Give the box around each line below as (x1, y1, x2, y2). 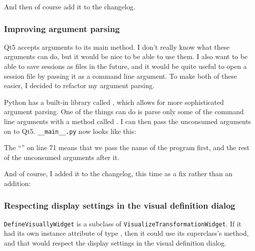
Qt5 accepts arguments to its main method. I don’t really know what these (4, 41, 230, 52)
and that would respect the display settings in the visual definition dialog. (4, 238, 227, 248)
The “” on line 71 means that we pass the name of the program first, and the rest (4, 142, 250, 153)
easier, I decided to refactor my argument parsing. (4, 80, 155, 91)
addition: (4, 178, 31, 188)
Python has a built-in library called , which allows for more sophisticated (4, 96, 224, 107)
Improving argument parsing (4, 22, 120, 34)
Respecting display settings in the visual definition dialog (4, 199, 235, 211)
